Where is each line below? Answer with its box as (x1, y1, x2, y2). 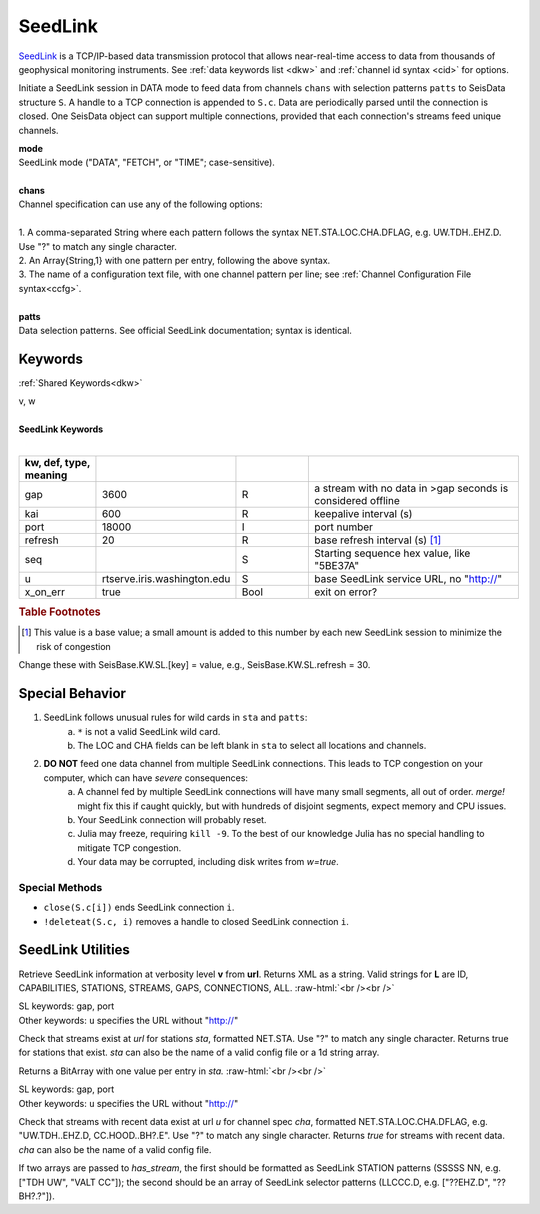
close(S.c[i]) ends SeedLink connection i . (43, 901, 235, 914)
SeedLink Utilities (18, 941, 130, 959)
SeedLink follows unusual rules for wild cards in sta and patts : (43, 711, 308, 724)
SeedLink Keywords (18, 423, 104, 435)
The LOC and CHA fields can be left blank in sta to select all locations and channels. (77, 739, 427, 751)
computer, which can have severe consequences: (43, 771, 249, 784)
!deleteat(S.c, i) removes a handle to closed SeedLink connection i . (43, 915, 350, 927)
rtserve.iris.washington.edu (101, 571, 231, 585)
